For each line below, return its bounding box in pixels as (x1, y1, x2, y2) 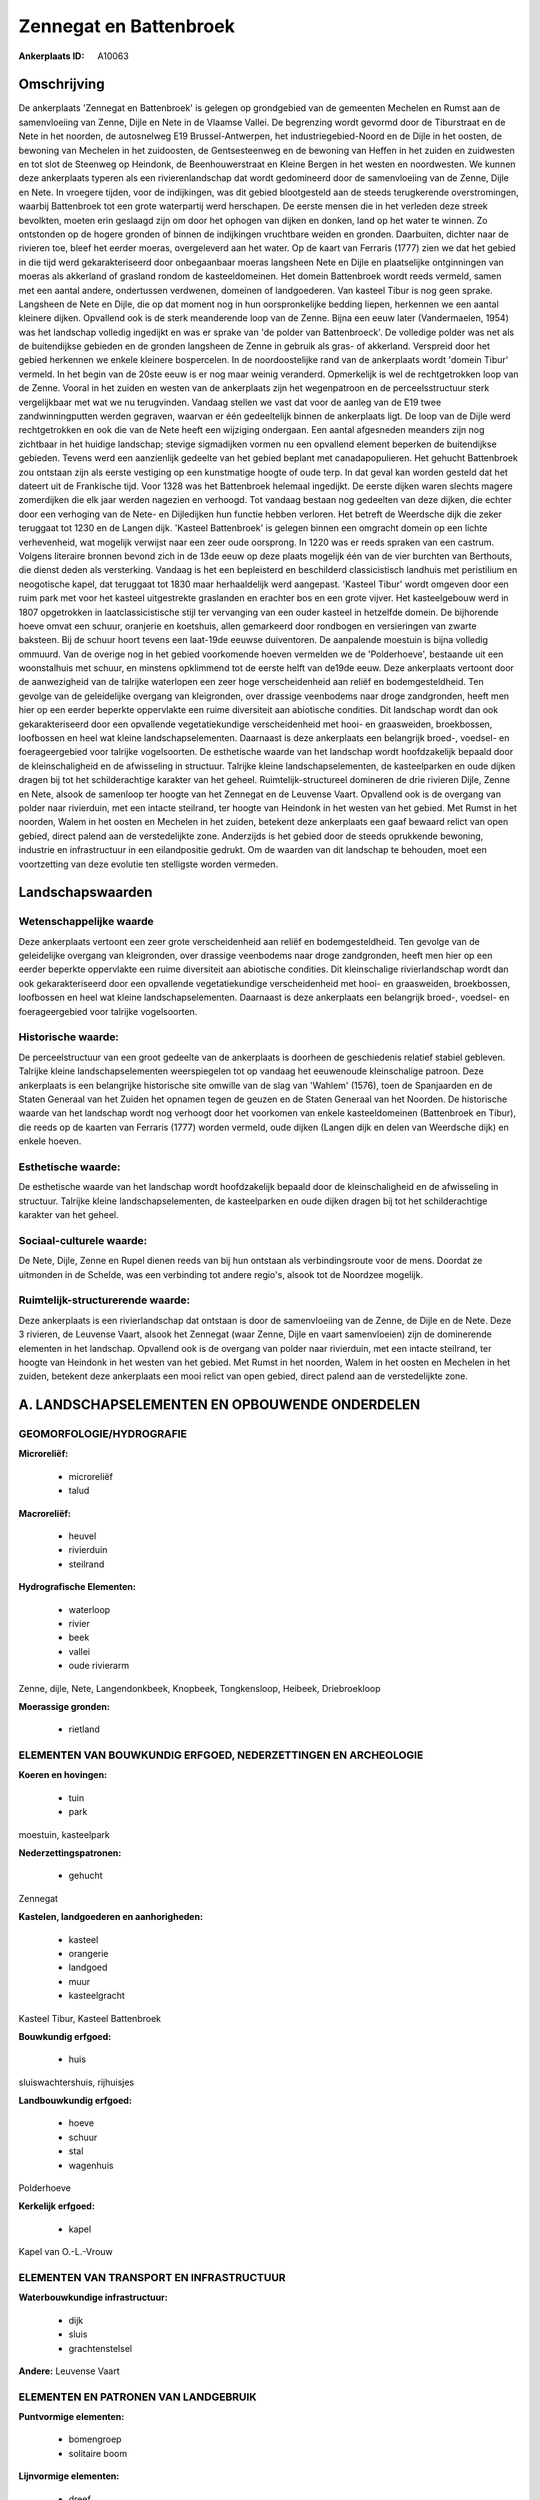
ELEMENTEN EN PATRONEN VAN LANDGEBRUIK (18, 2390, 257, 2404)
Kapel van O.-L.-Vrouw (18, 2246, 114, 2258)
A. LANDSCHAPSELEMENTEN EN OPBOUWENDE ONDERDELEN (18, 1396, 421, 1414)
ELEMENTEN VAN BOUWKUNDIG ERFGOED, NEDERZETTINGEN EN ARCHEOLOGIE (18, 1748, 424, 1762)
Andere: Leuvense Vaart (18, 2365, 120, 2377)
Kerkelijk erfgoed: (18, 2200, 95, 2212)
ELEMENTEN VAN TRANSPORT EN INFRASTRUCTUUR (18, 2270, 286, 2284)
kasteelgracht (68, 1990, 125, 2002)
